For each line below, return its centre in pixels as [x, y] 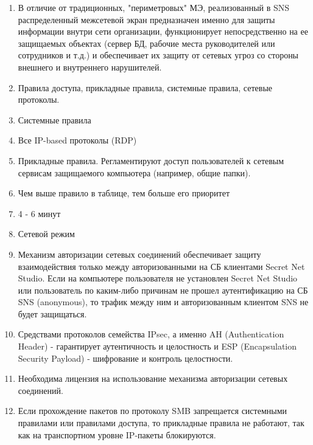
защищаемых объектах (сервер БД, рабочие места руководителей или [146, 43]
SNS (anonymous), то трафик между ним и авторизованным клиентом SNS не [163, 302]
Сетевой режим [46, 234]
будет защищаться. [52, 313]
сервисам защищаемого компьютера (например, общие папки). [134, 172]
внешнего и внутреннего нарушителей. [90, 67]
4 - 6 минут [39, 213]
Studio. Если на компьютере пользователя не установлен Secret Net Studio [158, 278]
